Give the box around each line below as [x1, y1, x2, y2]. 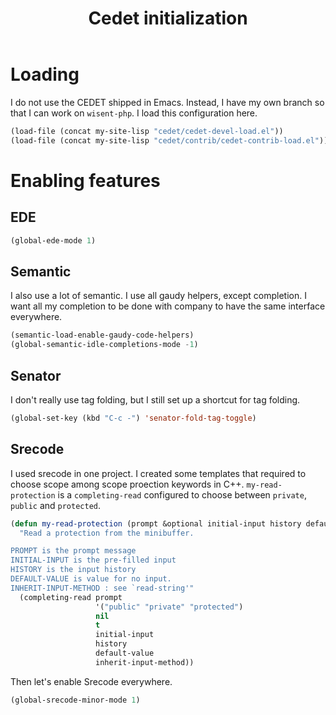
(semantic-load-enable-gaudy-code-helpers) [10, 330, 195, 341]
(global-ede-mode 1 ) [10, 235, 97, 246]
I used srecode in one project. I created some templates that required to [10, 467, 307, 479]
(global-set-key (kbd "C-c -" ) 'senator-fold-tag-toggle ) [10, 413, 257, 423]
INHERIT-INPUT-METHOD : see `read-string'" [10, 583, 195, 593]
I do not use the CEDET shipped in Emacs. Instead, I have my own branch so [10, 96, 325, 108]
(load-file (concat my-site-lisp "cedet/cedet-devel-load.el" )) [10, 126, 284, 136]
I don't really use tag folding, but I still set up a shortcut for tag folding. [10, 393, 301, 406]
